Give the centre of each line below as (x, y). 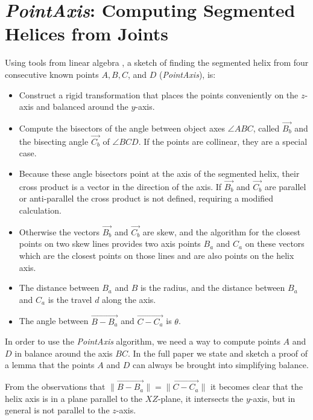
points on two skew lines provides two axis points (110, 243)
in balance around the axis (64, 353)
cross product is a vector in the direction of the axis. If (120, 186)
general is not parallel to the (57, 410)
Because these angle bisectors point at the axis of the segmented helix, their (159, 173)
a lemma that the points (50, 365)
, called (266, 128)
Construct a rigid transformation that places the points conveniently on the (159, 94)
